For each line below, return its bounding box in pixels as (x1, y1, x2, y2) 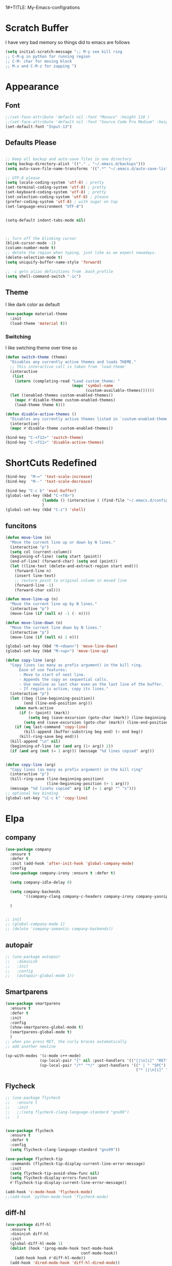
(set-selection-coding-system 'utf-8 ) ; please (5, 194, 109, 199)
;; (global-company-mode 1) (5, 921, 66, 927)
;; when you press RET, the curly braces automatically (5, 1039, 127, 1044)
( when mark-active (14, 705, 54, 711)
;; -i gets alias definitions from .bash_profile (5, 269, 114, 274)
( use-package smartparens (5, 1001, 60, 1007)
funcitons (5, 521, 37, 530)
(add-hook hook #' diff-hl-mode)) (14, 1255, 86, 1260)
